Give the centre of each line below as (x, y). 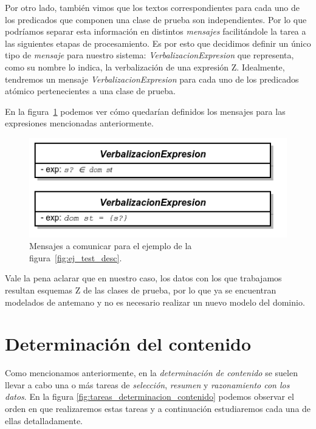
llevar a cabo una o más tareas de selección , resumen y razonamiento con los (147, 384)
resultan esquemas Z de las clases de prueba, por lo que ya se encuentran (141, 290)
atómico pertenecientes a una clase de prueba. (90, 91)
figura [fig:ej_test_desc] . (76, 257)
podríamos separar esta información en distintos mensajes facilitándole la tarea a (156, 31)
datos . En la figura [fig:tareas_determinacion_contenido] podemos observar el (149, 396)
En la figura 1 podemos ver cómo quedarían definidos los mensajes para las (145, 111)
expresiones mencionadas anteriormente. (79, 123)
